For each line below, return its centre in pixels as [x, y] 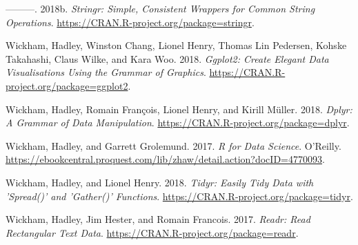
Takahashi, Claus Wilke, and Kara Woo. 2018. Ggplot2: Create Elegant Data [167, 58]
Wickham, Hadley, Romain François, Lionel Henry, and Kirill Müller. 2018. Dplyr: [179, 109]
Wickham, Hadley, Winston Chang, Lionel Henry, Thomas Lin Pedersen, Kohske [176, 45]
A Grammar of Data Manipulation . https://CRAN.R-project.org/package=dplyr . [178, 122]
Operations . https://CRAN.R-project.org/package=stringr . [130, 22]
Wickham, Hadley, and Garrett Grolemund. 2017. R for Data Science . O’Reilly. [173, 145]
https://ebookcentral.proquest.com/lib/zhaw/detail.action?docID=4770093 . [165, 159]
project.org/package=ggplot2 [67, 85]
